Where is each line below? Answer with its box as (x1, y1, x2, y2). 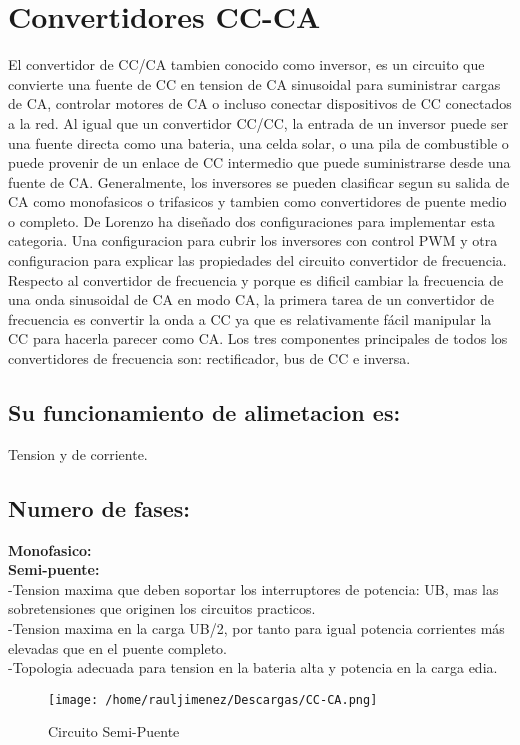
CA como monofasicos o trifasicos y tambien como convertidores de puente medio (8, 191, 507, 212)
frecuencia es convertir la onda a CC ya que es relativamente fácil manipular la (8, 308, 492, 329)
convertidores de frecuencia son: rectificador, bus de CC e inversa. (8, 348, 411, 369)
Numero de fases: (8, 492, 191, 523)
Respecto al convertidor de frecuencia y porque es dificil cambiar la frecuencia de (8, 269, 504, 290)
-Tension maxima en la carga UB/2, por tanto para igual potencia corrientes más (8, 618, 505, 638)
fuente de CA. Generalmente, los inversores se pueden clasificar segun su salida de (8, 171, 510, 192)
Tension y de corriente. (8, 443, 148, 464)
